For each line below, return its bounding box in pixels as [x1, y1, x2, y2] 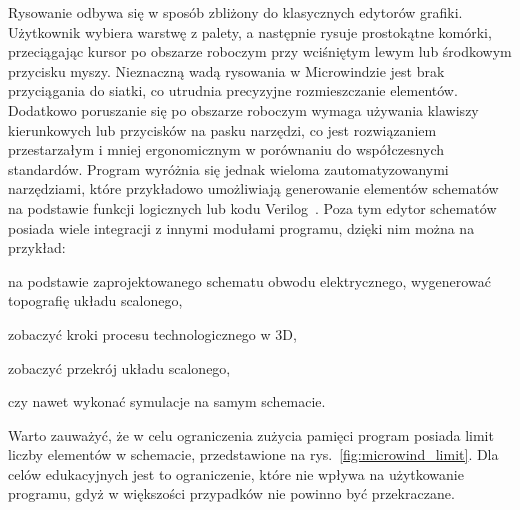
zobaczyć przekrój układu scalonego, [8, 357, 231, 378]
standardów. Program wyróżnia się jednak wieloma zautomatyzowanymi [8, 158, 449, 179]
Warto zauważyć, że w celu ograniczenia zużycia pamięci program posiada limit [8, 424, 494, 445]
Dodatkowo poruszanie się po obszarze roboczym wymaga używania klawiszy [8, 99, 479, 120]
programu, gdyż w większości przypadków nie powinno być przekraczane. [8, 483, 455, 504]
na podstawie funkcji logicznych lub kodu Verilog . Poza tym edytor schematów [8, 197, 497, 218]
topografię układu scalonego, [8, 290, 183, 311]
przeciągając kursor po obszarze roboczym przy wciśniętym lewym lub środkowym [8, 41, 512, 62]
